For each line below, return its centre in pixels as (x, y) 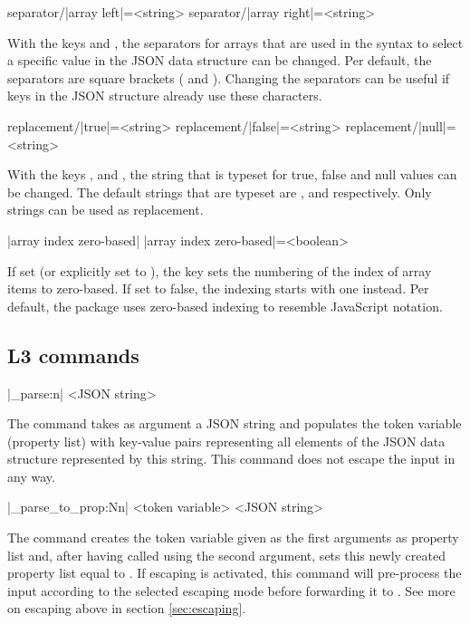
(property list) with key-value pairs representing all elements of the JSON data (226, 441)
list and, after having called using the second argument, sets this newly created (226, 555)
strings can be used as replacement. (106, 210)
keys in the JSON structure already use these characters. (165, 96)
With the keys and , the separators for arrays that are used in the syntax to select (235, 42)
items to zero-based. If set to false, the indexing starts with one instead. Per (218, 288)
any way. (31, 476)
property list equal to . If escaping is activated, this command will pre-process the (235, 573)
